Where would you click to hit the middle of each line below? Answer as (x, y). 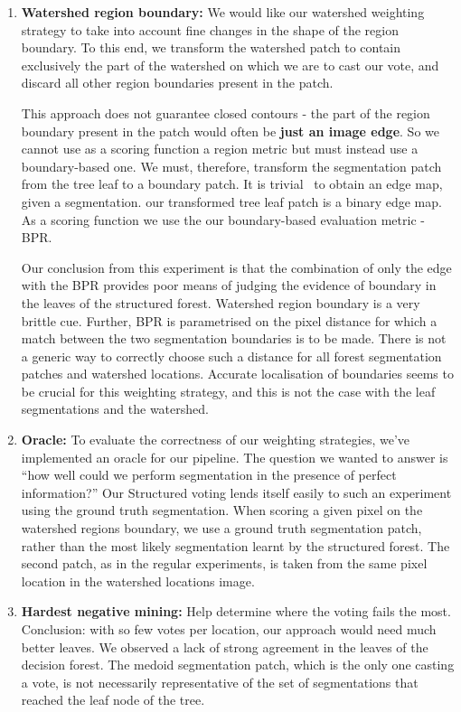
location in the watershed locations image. (138, 581)
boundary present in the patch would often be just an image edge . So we (230, 131)
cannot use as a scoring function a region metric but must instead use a (220, 149)
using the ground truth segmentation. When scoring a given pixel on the (222, 510)
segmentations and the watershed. (115, 409)
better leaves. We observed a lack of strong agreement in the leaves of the (225, 646)
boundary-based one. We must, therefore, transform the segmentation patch (231, 166)
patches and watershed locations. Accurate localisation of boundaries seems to (237, 374)
